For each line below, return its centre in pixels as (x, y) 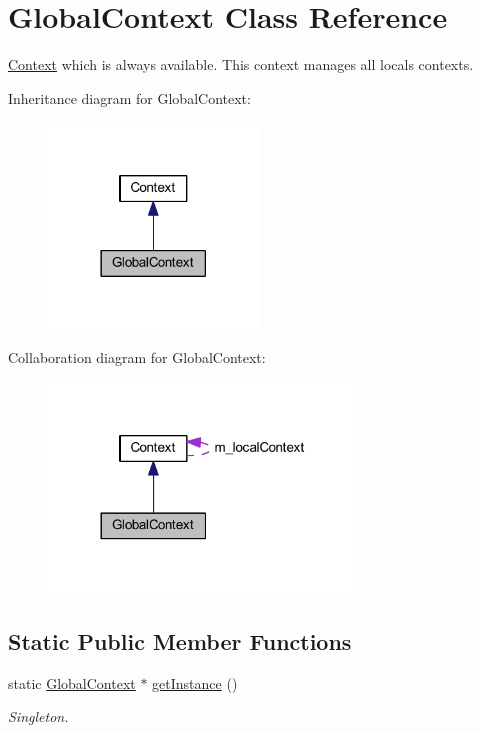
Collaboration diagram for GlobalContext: (137, 357)
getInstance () (195, 682)
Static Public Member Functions (180, 640)
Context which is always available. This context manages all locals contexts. (241, 64)
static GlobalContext (72, 682)
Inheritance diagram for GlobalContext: (129, 97)
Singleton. (38, 716)
